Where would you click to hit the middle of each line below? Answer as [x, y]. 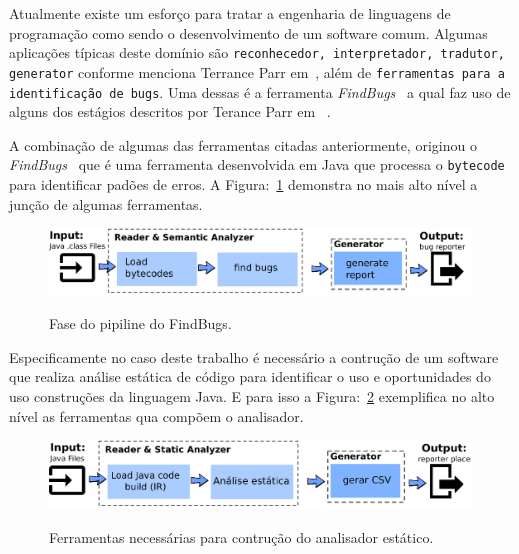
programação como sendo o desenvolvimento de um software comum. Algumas [248, 32]
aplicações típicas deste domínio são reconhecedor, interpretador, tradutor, [257, 52]
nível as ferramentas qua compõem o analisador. [156, 415]
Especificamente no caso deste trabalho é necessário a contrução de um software [254, 356]
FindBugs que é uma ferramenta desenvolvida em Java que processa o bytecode [257, 164]
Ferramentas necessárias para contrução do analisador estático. [241, 536]
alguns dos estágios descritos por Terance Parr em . [170, 111]
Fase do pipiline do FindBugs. [140, 323]
